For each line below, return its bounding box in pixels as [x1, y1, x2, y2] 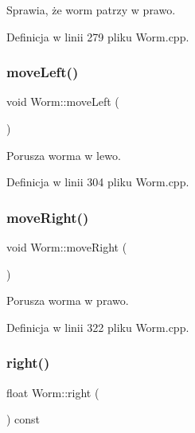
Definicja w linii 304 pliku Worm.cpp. [6, 174, 189, 190]
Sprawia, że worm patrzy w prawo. [6, 2, 176, 18]
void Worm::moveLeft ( [6, 93, 119, 110]
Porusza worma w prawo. [6, 292, 129, 309]
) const [6, 411, 41, 427]
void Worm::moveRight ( [6, 239, 127, 255]
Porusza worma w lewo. [6, 146, 121, 163]
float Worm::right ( [6, 384, 99, 400]
